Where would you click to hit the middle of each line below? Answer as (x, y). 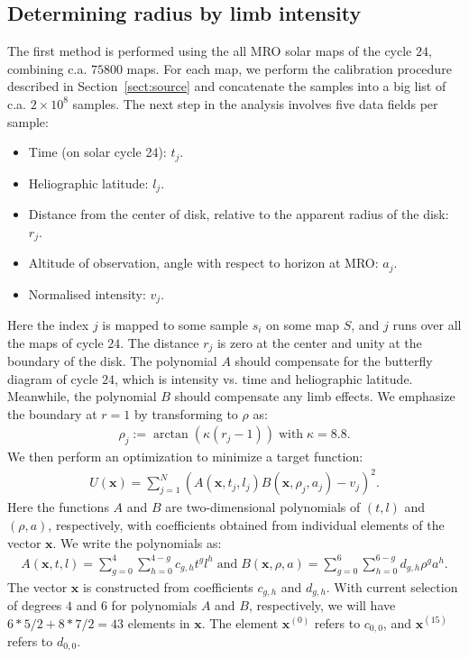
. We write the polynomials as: (137, 542)
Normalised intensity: (87, 293)
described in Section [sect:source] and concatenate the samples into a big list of (227, 86)
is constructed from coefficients (168, 586)
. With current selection (392, 586)
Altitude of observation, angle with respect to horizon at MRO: (203, 263)
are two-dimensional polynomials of (263, 507)
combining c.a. (47, 68)
